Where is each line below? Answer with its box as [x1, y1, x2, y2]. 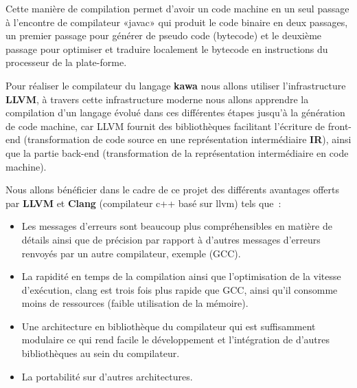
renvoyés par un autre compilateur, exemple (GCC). [21, 246, 241, 260]
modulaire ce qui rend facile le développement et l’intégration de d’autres [21, 332, 330, 347]
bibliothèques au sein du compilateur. [21, 346, 180, 360]
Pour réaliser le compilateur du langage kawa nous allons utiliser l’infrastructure [5, 78, 346, 92]
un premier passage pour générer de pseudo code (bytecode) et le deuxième [5, 28, 322, 43]
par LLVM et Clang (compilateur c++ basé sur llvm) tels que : [5, 195, 281, 210]
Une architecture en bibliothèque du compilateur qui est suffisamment [21, 319, 316, 333]
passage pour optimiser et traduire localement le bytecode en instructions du [5, 41, 328, 56]
